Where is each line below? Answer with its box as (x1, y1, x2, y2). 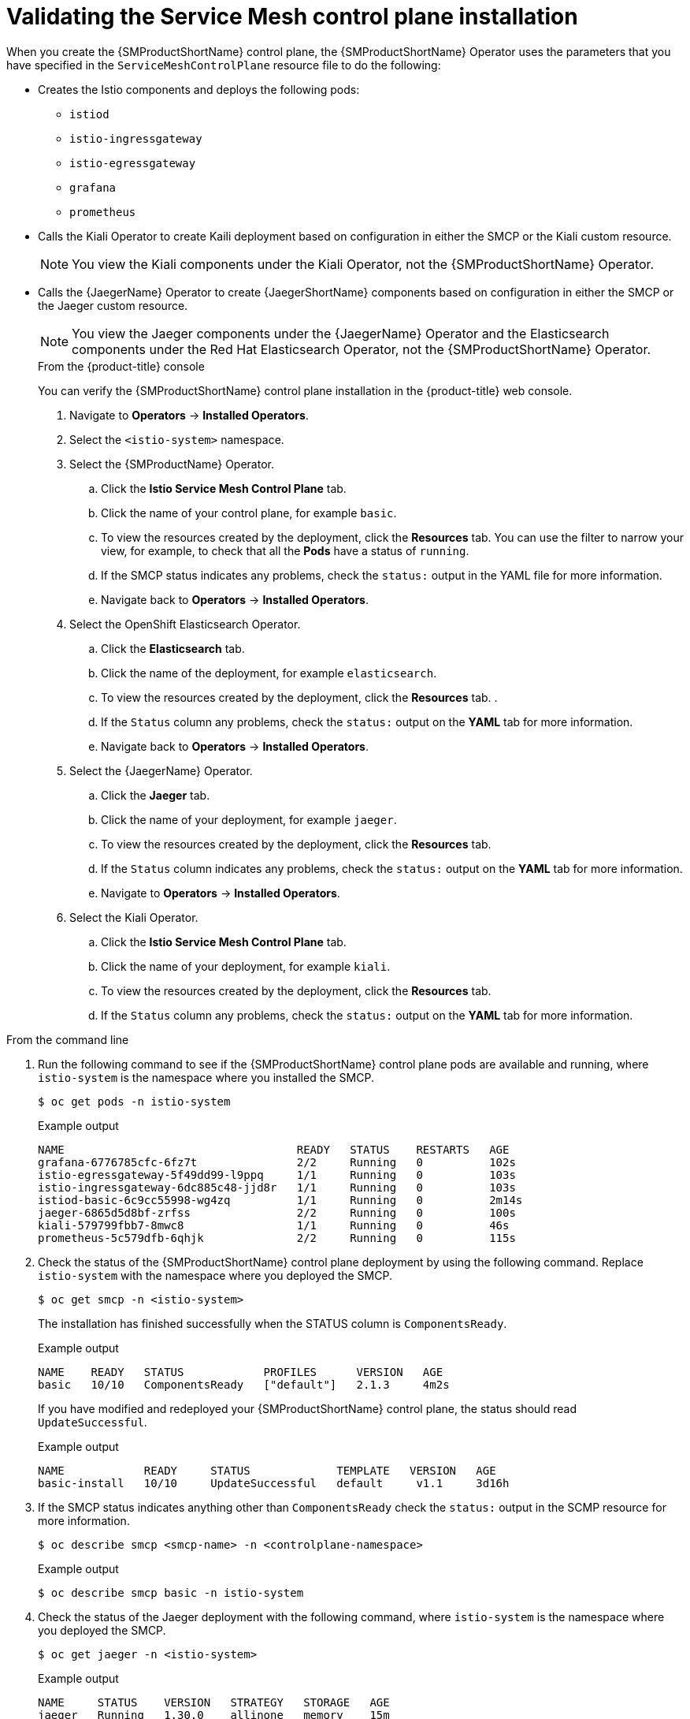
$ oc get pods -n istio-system (38, 1094, 231, 1108)
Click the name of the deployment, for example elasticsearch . (101, 666, 437, 680)
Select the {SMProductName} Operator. (69, 457, 274, 471)
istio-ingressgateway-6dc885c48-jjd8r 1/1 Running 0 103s (38, 1180, 516, 1194)
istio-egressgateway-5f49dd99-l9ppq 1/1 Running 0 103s (38, 1168, 516, 1181)
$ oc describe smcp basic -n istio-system (38, 1586, 304, 1599)
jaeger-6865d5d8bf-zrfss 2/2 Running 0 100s (38, 1206, 516, 1219)
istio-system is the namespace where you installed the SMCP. (38, 1070, 374, 1084)
